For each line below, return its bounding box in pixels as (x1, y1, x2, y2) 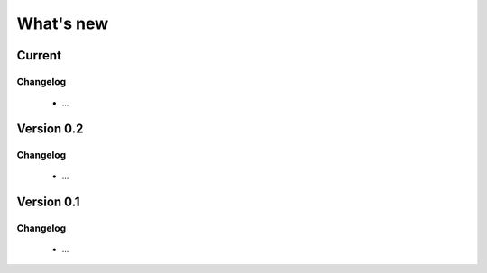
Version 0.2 (16, 121, 84, 136)
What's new (16, 14, 109, 33)
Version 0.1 (16, 194, 80, 209)
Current (16, 48, 62, 63)
